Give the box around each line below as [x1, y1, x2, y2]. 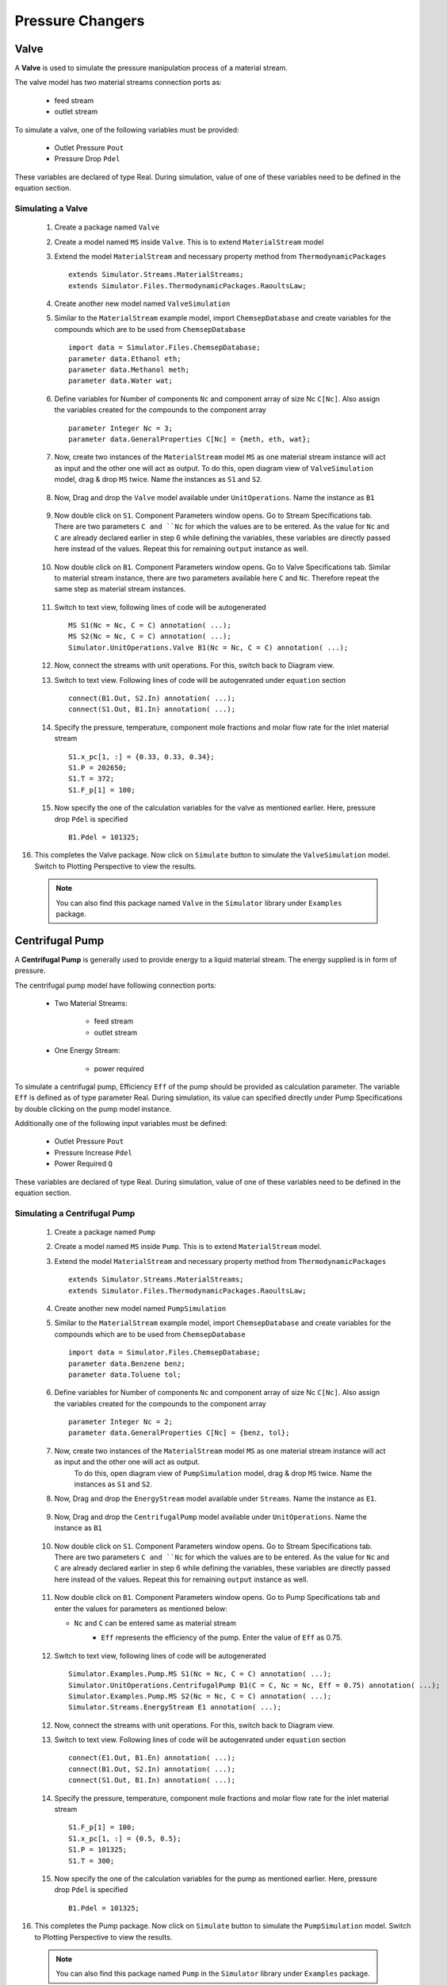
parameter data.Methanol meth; [68, 365, 190, 375]
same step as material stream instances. [54, 584, 186, 594]
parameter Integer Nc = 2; [68, 1417, 174, 1427]
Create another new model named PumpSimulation [54, 1303, 227, 1313]
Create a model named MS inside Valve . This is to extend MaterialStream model [54, 237, 324, 246]
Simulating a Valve [14, 202, 88, 214]
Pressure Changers [14, 12, 145, 29]
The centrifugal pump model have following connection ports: [14, 981, 217, 990]
